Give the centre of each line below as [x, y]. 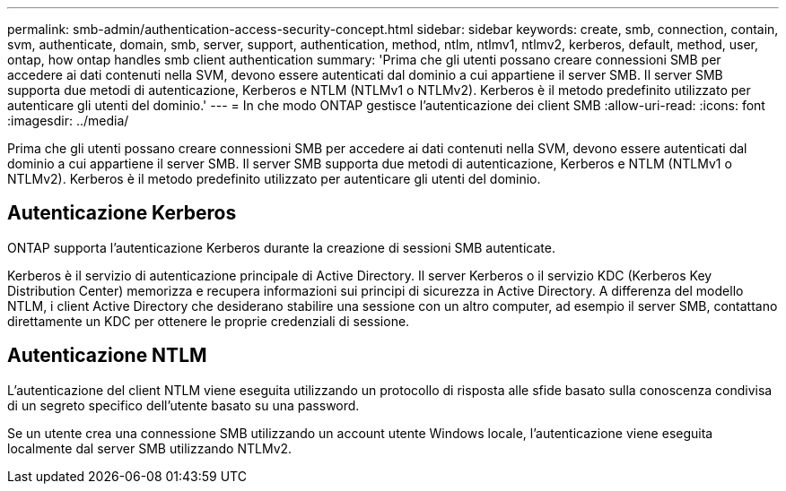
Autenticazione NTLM [107, 356]
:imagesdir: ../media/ [68, 121]
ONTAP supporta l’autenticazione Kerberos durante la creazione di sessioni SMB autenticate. [281, 247]
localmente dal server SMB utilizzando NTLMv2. [150, 448]
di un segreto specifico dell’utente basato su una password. [183, 405]
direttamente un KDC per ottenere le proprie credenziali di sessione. [209, 321]
